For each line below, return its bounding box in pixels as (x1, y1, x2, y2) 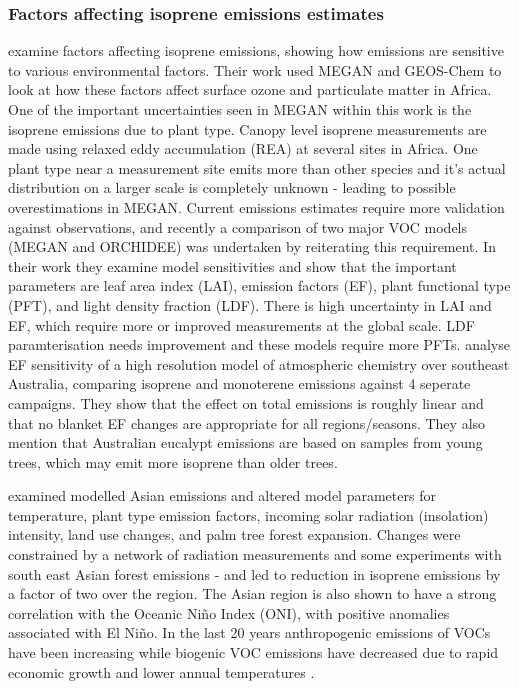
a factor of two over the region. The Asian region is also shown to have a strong (8, 583, 497, 604)
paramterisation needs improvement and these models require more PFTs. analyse (8, 334, 510, 355)
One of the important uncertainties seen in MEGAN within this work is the (8, 99, 472, 119)
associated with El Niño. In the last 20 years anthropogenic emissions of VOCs (8, 622, 491, 643)
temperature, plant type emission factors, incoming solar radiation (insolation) (8, 504, 489, 525)
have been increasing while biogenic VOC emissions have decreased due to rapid (8, 642, 499, 663)
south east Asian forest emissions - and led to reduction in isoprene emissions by (8, 563, 501, 584)
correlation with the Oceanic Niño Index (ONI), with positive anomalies (8, 602, 450, 623)
